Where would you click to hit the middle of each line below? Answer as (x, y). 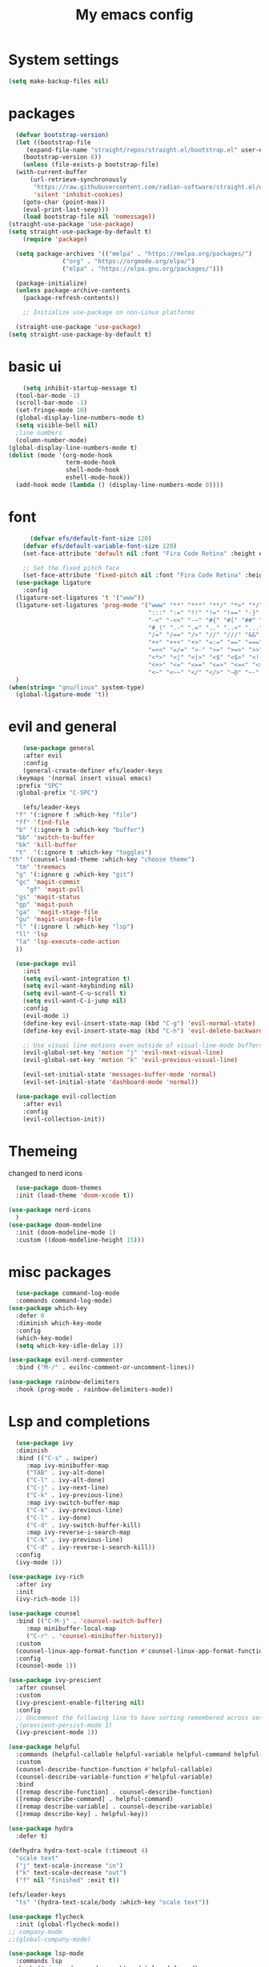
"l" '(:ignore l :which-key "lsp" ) (75, 927)
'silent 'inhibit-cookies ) (78, 194)
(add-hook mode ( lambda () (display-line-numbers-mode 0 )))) (120, 485)
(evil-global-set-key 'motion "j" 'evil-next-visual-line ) (123, 1052)
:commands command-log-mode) (64, 1301)
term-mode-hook (90, 463)
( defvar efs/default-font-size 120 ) (90, 538)
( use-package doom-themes (59, 1188)
